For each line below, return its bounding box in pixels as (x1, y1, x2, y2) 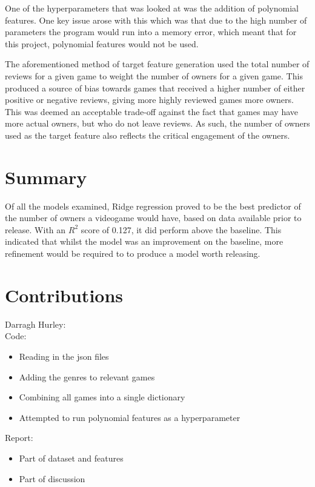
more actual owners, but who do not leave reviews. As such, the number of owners (5, 117, 310, 130)
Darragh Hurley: (5, 317, 66, 330)
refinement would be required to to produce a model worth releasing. (5, 247, 260, 260)
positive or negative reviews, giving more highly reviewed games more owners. (5, 93, 294, 106)
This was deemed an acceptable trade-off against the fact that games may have (5, 105, 299, 118)
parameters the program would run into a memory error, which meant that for (5, 25, 297, 38)
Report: (5, 431, 33, 444)
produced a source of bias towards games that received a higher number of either (5, 81, 305, 94)
